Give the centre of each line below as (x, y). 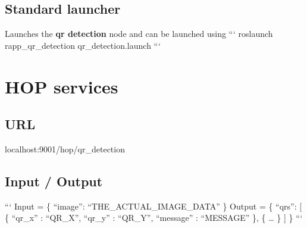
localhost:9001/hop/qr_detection (65, 149)
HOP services (62, 86)
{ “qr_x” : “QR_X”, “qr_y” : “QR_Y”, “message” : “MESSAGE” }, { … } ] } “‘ (154, 218)
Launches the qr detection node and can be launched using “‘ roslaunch (139, 34)
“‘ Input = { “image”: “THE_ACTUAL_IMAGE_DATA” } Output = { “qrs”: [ (153, 206)
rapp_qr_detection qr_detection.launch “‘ (83, 45)
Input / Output (54, 181)
